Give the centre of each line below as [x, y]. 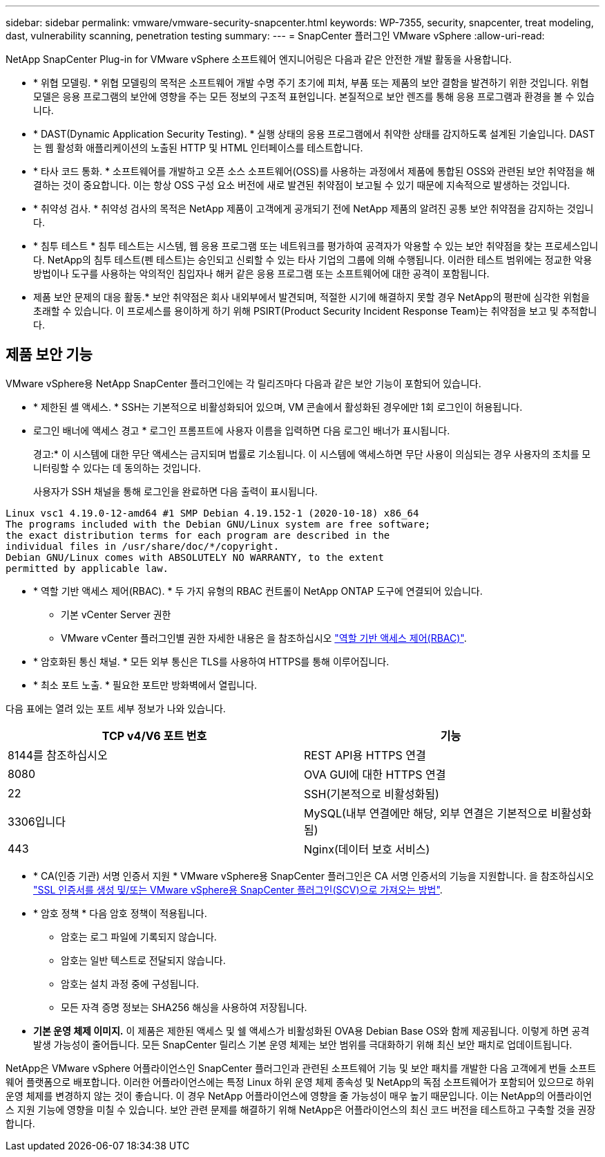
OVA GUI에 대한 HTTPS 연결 [375, 774]
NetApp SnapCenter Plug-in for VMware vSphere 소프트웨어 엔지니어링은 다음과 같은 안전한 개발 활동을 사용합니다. [259, 59]
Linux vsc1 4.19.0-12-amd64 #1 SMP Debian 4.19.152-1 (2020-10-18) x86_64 [212, 513]
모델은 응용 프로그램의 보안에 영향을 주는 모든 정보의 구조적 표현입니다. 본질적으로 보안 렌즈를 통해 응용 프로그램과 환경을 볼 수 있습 [314, 96]
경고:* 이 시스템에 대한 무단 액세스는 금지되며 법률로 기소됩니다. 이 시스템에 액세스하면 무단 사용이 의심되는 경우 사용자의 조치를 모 [312, 454]
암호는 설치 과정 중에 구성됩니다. [130, 983]
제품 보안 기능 [49, 355]
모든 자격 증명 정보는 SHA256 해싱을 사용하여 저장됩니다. [184, 1007]
